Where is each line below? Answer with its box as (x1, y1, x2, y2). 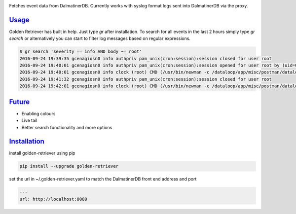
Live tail (21, 117, 37, 123)
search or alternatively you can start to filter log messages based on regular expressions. (9, 36, 191, 41)
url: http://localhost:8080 (19, 196, 87, 202)
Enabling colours (21, 110, 56, 116)
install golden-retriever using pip (9, 150, 75, 156)
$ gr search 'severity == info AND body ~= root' (19, 49, 142, 54)
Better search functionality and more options (21, 124, 112, 130)
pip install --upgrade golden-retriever (19, 163, 118, 169)
